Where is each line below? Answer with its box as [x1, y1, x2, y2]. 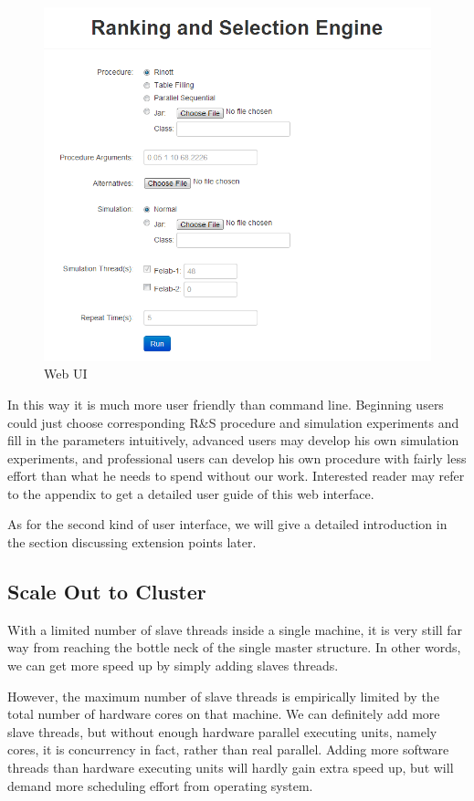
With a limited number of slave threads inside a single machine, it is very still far [7, 619, 462, 639]
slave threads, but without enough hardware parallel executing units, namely [7, 722, 437, 741]
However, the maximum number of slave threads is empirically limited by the [7, 686, 439, 705]
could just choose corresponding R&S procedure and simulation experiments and [7, 412, 459, 432]
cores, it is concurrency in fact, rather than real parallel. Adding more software [7, 740, 449, 759]
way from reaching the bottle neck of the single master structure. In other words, [7, 638, 461, 657]
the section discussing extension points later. [7, 533, 257, 552]
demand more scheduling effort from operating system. [7, 775, 313, 795]
